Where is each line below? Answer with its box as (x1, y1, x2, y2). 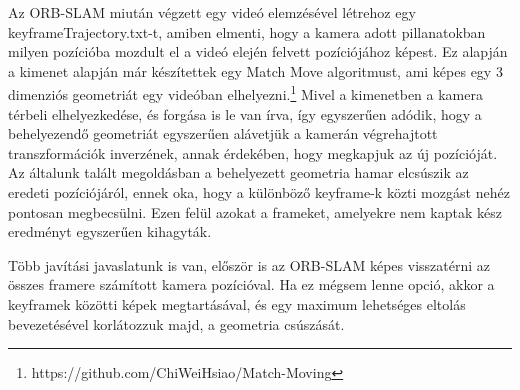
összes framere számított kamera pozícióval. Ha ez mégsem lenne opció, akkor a (8, 274, 495, 295)
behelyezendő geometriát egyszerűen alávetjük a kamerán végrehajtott (8, 123, 438, 144)
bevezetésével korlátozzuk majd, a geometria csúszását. (8, 313, 345, 334)
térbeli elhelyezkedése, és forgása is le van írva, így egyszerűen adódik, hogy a (8, 103, 482, 124)
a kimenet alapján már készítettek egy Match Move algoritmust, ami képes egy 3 (8, 60, 503, 81)
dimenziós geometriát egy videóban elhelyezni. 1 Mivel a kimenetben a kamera (8, 81, 483, 105)
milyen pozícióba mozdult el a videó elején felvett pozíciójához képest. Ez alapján (8, 41, 508, 62)
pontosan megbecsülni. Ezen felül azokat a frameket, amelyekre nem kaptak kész (8, 201, 502, 222)
